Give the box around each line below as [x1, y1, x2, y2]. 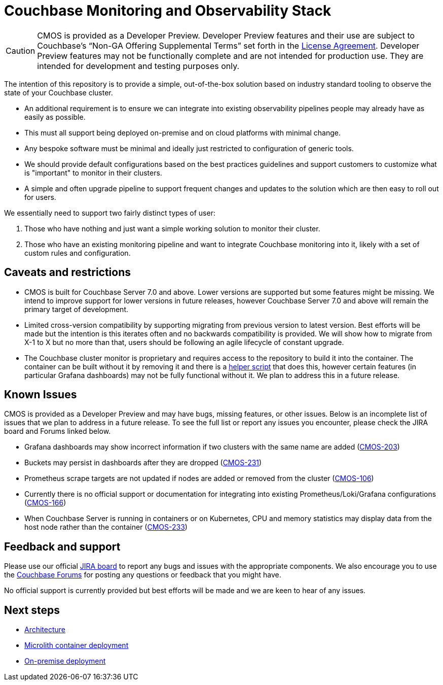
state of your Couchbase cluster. [4, 88, 113, 97]
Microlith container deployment [24, 641, 129, 650]
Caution [6, 45, 35, 56]
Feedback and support [4, 540, 121, 553]
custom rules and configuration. [24, 248, 131, 257]
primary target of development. [24, 304, 129, 314]
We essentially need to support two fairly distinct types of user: [4, 208, 215, 217]
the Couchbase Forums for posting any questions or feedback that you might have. [4, 570, 281, 579]
